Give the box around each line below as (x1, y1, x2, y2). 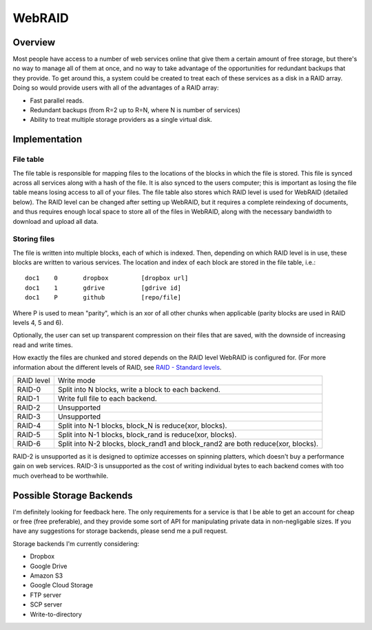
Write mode (57, 375, 96, 385)
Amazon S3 (30, 571, 63, 580)
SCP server (30, 600, 63, 609)
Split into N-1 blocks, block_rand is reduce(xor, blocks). (57, 430, 237, 439)
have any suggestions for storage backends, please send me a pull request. (12, 527, 228, 535)
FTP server (30, 591, 62, 599)
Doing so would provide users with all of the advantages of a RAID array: (12, 83, 219, 92)
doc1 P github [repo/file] (25, 293, 182, 302)
